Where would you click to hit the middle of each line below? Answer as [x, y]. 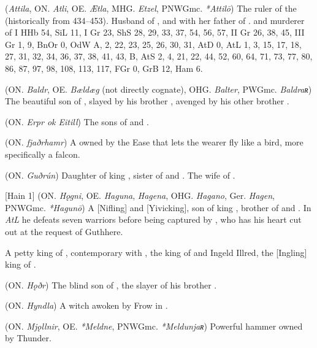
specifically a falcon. [43, 154]
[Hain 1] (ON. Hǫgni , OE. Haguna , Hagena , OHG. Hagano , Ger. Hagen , [140, 195]
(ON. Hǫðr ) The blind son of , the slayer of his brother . [111, 284]
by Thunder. [28, 338]
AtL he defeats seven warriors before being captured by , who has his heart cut [153, 219]
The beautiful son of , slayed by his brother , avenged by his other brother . [147, 101]
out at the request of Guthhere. [64, 231]
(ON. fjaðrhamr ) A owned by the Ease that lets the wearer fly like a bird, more [154, 142]
